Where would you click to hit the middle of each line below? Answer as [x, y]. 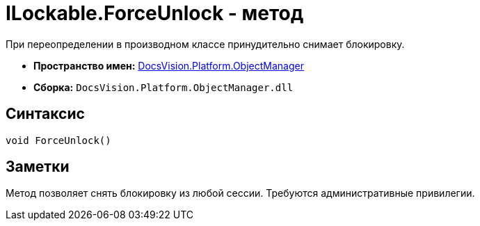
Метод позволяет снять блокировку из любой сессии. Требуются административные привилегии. [240, 193]
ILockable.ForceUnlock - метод [155, 13]
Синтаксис [45, 114]
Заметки [38, 167]
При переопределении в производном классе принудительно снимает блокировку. [205, 44]
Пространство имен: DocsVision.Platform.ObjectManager [169, 65]
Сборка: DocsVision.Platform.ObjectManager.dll [163, 87]
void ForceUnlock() [58, 140]
